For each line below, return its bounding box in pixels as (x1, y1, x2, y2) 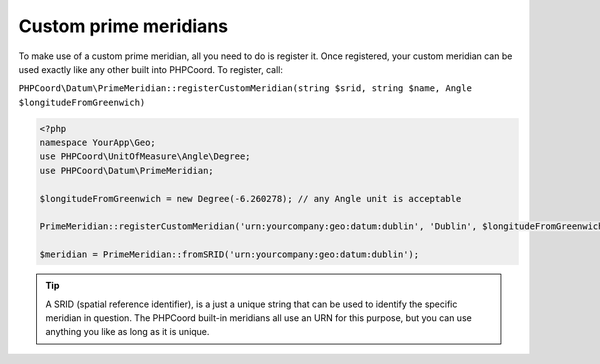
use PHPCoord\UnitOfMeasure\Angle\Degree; (39, 151, 251, 162)
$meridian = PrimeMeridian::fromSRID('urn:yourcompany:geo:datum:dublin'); (39, 249, 420, 260)
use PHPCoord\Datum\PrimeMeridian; (39, 165, 214, 176)
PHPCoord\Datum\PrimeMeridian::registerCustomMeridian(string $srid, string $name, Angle (18, 83, 472, 94)
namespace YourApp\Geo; (39, 137, 157, 149)
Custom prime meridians (18, 15, 229, 37)
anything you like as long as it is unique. (45, 326, 210, 338)
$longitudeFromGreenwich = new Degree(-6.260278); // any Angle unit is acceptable (39, 193, 462, 204)
